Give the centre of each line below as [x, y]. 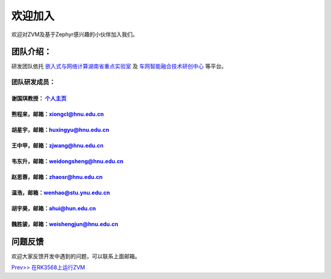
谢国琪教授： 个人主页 [39, 99]
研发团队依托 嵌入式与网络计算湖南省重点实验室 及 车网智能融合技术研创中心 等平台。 [119, 66]
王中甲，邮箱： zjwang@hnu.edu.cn [57, 146]
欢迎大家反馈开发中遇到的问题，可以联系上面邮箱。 [76, 256]
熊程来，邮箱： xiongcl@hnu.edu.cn [58, 114]
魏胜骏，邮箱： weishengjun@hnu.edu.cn [65, 224]
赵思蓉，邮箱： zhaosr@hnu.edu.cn [57, 177]
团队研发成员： [33, 82]
